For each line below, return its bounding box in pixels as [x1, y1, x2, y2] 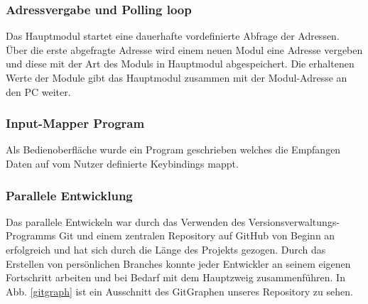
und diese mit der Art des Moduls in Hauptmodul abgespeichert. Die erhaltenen [6, 56, 355, 71]
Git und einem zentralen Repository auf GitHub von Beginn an [59, 228, 335, 243]
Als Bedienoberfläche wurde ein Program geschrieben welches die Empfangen [6, 142, 341, 157]
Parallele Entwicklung [6, 186, 133, 204]
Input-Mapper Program [6, 114, 145, 132]
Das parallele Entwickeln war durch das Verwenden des [6, 214, 246, 229]
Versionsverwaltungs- [248, 214, 340, 229]
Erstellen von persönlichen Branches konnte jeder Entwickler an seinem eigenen [6, 256, 351, 271]
